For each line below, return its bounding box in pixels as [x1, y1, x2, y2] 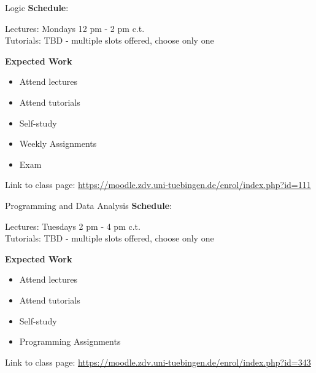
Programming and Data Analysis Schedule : [5, 198, 172, 211]
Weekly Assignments [19, 137, 97, 150]
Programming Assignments [19, 335, 121, 348]
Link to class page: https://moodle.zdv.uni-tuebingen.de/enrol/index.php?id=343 [5, 355, 311, 368]
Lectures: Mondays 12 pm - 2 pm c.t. [5, 22, 145, 34]
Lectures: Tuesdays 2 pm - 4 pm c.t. [5, 219, 141, 232]
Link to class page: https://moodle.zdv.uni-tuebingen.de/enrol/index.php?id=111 [5, 178, 311, 191]
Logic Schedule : [5, 1, 69, 14]
